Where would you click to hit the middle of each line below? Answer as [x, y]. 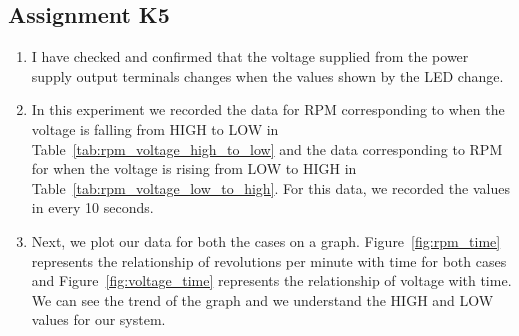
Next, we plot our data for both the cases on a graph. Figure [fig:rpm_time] [266, 240]
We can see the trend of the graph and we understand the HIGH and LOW [262, 299]
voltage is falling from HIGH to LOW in [155, 128]
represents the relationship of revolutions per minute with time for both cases [269, 260]
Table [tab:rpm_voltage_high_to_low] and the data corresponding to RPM [267, 148]
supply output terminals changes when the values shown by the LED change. [267, 75]
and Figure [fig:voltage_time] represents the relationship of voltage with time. [271, 280]
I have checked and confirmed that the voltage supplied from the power [250, 56]
